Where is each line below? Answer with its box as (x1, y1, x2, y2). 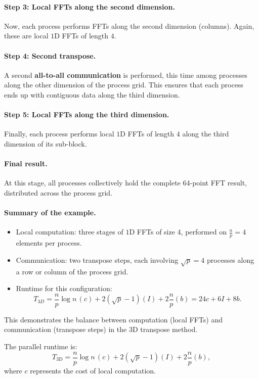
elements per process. (16, 238, 82, 248)
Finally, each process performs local (4, 128, 114, 139)
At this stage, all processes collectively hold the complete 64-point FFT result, (4, 177, 247, 188)
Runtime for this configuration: (16, 283, 112, 294)
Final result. (4, 158, 48, 169)
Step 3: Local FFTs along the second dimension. (4, 1, 175, 12)
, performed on (181, 226, 227, 237)
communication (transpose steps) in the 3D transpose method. (4, 324, 198, 335)
